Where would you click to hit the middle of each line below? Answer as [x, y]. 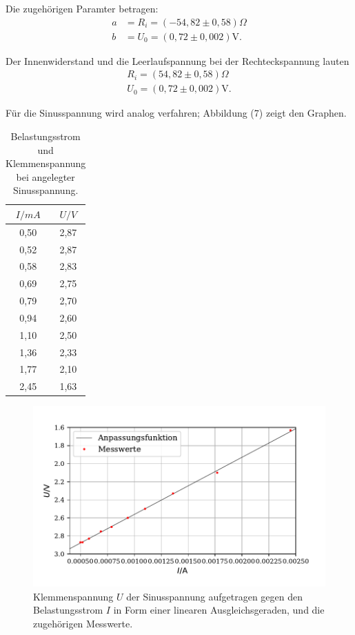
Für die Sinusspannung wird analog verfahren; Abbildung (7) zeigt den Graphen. [176, 113]
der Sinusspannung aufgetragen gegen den [215, 596]
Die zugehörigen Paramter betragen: [82, 8]
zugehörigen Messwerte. [83, 623]
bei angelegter [45, 176]
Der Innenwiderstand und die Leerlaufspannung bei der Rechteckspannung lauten [177, 60]
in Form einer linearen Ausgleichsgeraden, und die [219, 610]
